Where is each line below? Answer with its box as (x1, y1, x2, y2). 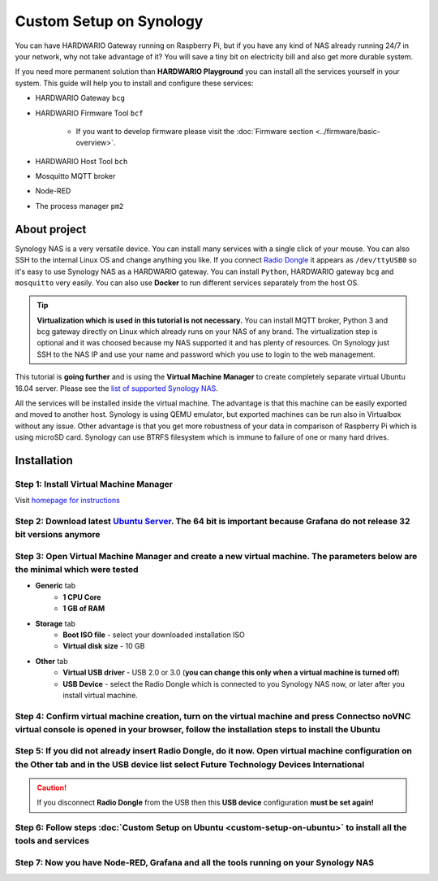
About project (15, 222, 87, 236)
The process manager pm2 (35, 201, 124, 210)
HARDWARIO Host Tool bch (35, 156, 128, 166)
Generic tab (35, 581, 76, 591)
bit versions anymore (15, 529, 101, 540)
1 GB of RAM (62, 604, 105, 614)
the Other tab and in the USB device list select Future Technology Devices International (15, 758, 365, 770)
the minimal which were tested (15, 564, 139, 575)
